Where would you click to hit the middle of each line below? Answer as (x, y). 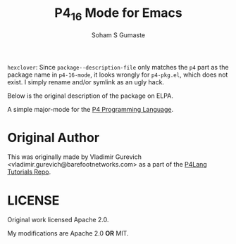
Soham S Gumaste (118, 35)
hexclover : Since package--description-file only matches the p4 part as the (118, 67)
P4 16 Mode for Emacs (118, 14)
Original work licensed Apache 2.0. (58, 220)
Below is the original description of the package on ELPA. (91, 96)
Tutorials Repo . (29, 172)
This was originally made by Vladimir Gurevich (75, 157)
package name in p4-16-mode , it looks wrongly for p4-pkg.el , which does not (118, 75)
